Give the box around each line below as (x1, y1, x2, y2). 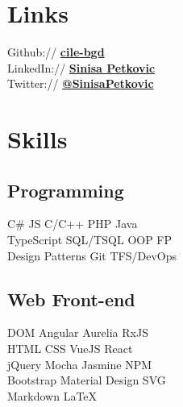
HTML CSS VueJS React (7, 340, 133, 357)
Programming (7, 177, 124, 202)
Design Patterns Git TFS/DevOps (7, 247, 177, 264)
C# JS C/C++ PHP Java (7, 215, 138, 232)
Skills (7, 123, 68, 156)
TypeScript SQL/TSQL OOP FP (7, 231, 173, 248)
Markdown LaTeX (7, 387, 98, 404)
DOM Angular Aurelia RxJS (7, 324, 148, 341)
